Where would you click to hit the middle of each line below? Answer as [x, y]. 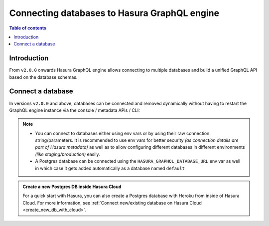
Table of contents [28, 28]
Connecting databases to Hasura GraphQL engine [114, 13]
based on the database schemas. [43, 77]
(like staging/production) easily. [67, 154]
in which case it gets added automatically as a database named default [110, 168]
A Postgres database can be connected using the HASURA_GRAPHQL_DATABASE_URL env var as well [138, 161]
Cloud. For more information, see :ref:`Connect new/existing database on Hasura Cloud [112, 203]
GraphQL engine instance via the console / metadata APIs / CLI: [75, 110]
